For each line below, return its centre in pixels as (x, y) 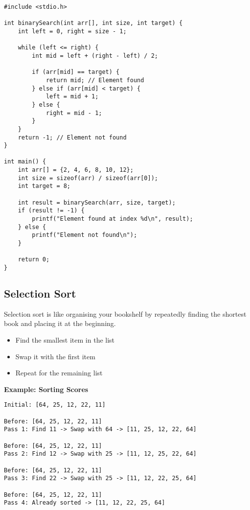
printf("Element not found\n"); (85, 235)
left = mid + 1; (72, 97)
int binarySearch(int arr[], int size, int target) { (93, 23)
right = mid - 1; (74, 113)
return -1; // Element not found (72, 137)
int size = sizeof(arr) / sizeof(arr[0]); (88, 178)
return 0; (34, 260)
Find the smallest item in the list (65, 340)
